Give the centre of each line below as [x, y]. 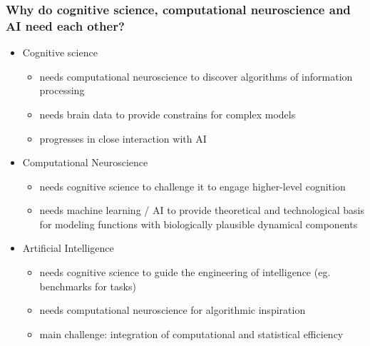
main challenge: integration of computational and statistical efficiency [191, 334]
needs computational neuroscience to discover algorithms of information [196, 76]
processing [62, 90]
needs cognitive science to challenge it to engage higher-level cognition [192, 186]
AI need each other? [65, 25]
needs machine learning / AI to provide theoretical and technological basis [202, 210]
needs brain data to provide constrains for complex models [168, 114]
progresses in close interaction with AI [123, 138]
